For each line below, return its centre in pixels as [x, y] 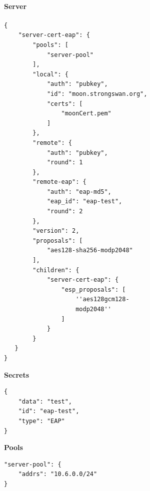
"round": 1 [65, 163]
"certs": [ [65, 104]
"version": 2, [56, 231]
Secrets [17, 374]
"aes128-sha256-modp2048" [90, 250]
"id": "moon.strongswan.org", [97, 94]
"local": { [50, 74]
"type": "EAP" [41, 421]
